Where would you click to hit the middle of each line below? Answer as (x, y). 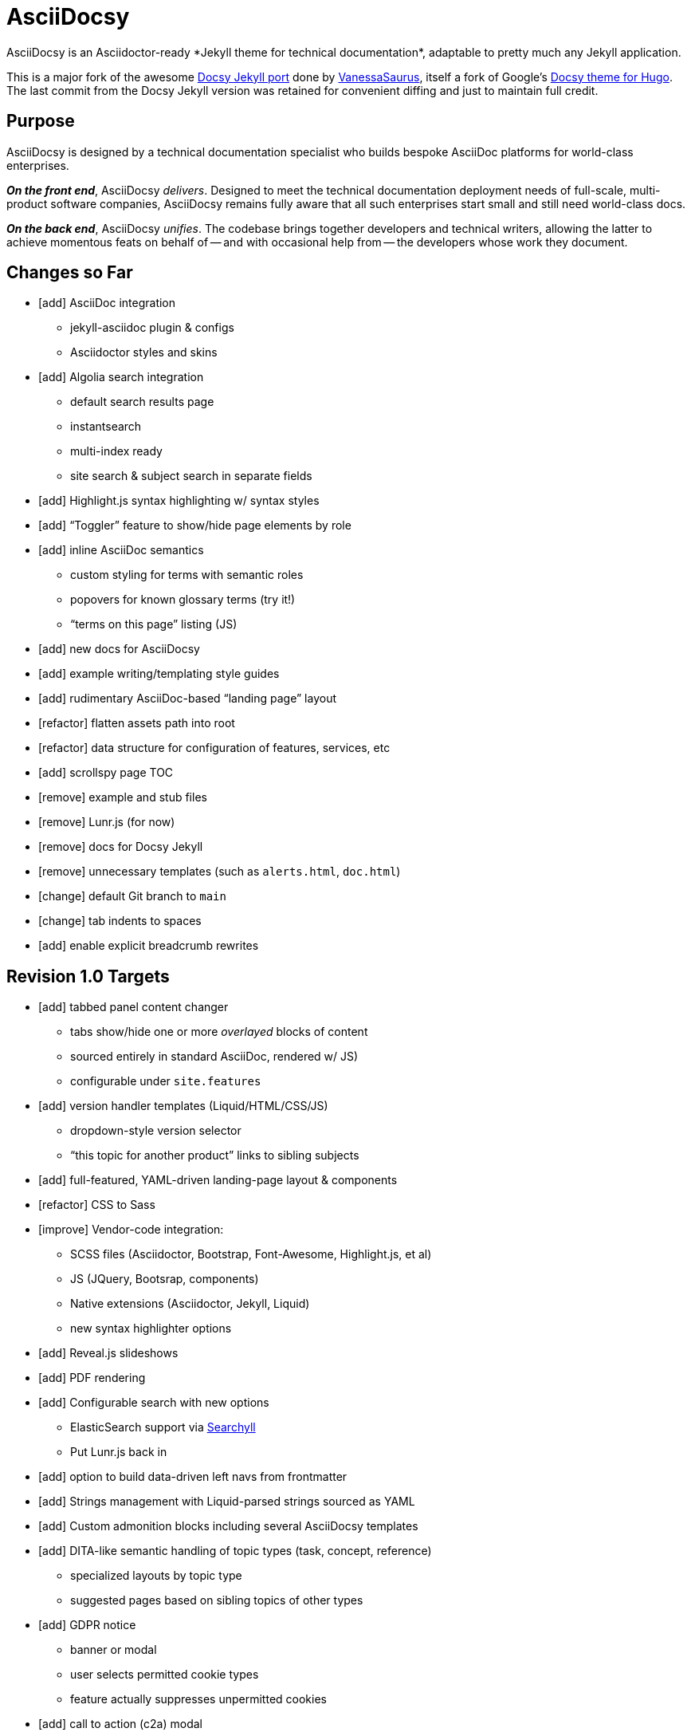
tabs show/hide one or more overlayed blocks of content (219, 1032)
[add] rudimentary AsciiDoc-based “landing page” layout (187, 699)
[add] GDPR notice (87, 1625)
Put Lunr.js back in (119, 1452)
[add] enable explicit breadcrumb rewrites (149, 946)
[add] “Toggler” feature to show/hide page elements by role (195, 526)
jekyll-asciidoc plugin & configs (152, 328)
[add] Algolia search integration (121, 377)
